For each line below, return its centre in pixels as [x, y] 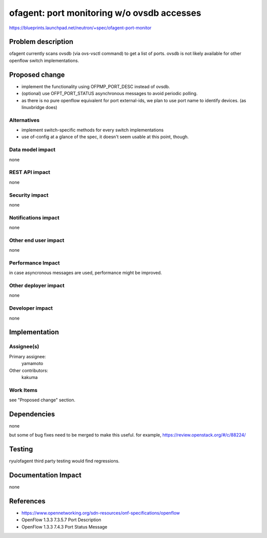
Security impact [29, 195]
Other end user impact [37, 240]
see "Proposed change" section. [42, 400]
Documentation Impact [45, 475]
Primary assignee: [28, 356]
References [27, 501]
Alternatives [24, 120]
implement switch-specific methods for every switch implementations [93, 130]
